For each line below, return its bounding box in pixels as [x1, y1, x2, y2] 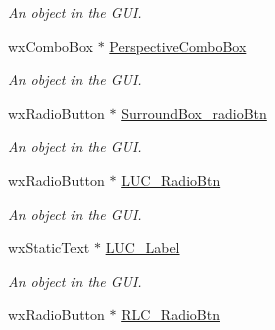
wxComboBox [8, 35, 93, 56]
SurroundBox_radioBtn [121, 102, 267, 123]
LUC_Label [105, 237, 180, 258]
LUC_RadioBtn [121, 169, 221, 190]
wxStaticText [8, 237, 90, 258]
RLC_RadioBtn [121, 304, 220, 325]
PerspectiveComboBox [109, 35, 247, 56]
